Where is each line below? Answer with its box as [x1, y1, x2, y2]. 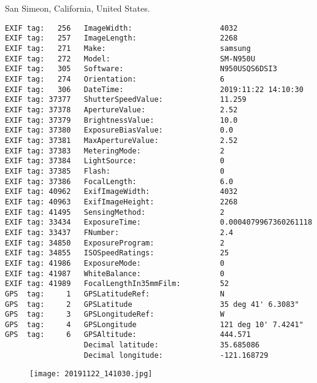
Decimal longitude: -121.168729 [83, 350, 269, 360]
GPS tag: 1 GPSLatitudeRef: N [5, 289, 224, 298]
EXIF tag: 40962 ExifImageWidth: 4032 [5, 187, 238, 196]
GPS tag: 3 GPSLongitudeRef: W [5, 310, 224, 319]
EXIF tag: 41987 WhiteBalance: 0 [5, 269, 224, 278]
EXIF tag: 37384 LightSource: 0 [5, 157, 224, 166]
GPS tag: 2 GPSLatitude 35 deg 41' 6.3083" [5, 300, 299, 309]
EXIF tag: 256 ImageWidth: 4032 [5, 23, 238, 33]
